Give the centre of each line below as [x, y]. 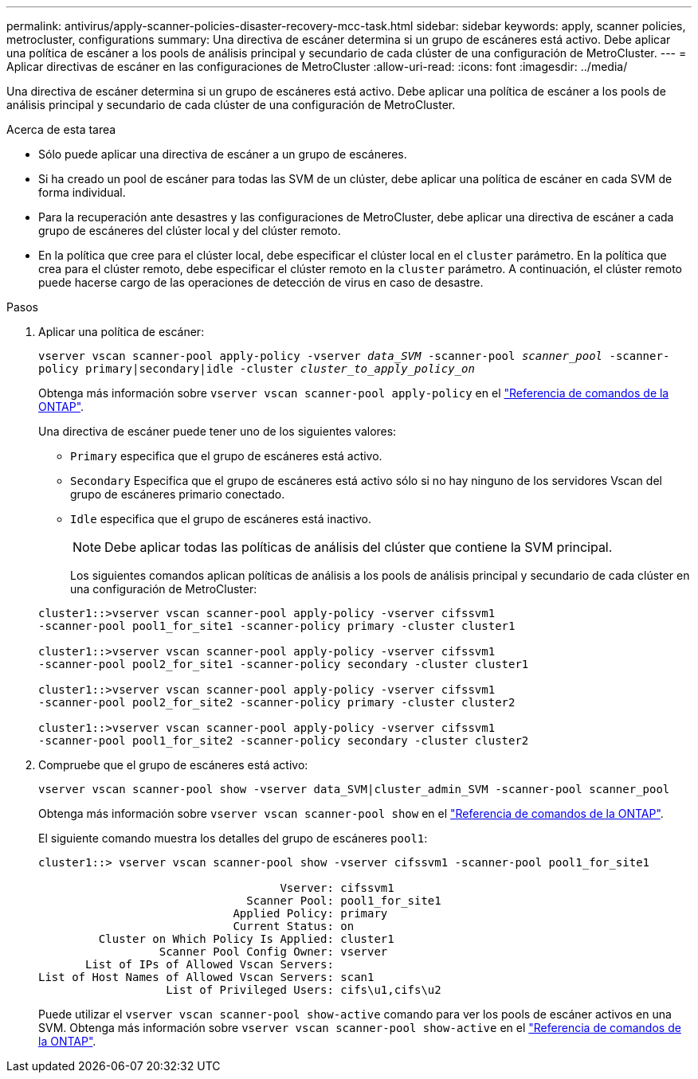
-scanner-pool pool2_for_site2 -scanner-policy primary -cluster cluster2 [277, 702]
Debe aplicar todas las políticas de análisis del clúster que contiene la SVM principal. [359, 547]
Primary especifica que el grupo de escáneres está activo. [226, 456]
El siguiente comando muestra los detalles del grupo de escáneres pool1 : [233, 838]
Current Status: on [294, 926]
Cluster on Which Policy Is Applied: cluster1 [246, 939]
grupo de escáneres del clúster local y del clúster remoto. [190, 231]
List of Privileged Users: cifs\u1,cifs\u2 [304, 990]
